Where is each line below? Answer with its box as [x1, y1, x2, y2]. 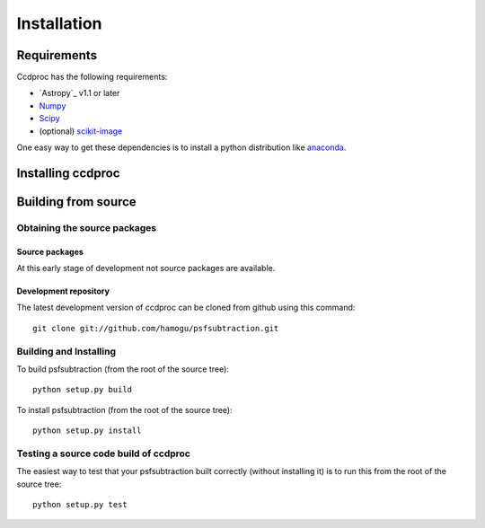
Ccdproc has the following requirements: [16, 72, 168, 83]
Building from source [16, 194, 137, 209]
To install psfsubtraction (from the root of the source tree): [16, 404, 233, 415]
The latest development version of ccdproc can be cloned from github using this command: [16, 302, 356, 313]
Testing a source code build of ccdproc [16, 447, 190, 460]
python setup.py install [32, 426, 142, 436]
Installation [16, 13, 102, 33]
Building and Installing [16, 345, 117, 357]
